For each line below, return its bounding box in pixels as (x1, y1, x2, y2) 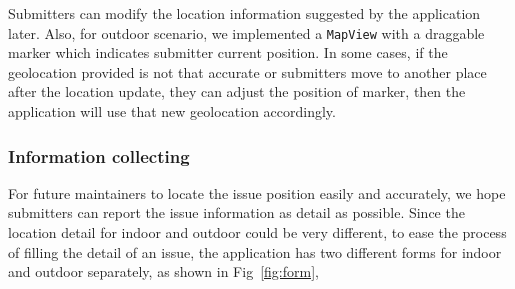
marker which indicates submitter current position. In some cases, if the (8, 42, 448, 63)
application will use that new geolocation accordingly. (8, 101, 336, 122)
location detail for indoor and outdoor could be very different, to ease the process (8, 222, 507, 243)
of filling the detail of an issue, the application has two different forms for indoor (8, 241, 502, 262)
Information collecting (8, 143, 190, 168)
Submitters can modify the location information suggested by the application (8, 3, 481, 23)
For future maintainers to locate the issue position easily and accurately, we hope (8, 182, 506, 203)
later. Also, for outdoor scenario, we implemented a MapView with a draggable (8, 22, 485, 43)
